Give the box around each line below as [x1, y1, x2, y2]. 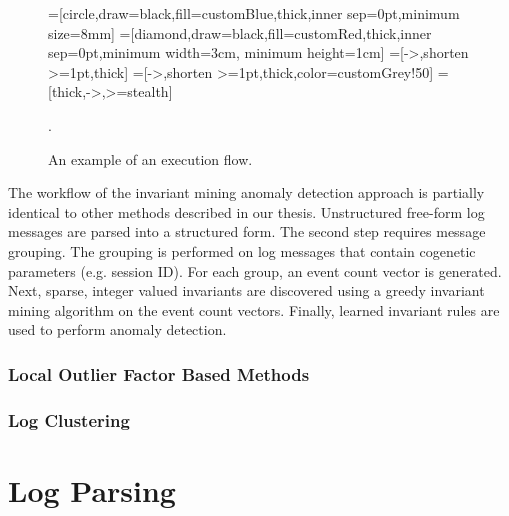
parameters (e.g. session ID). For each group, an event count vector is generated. [8, 260, 502, 281]
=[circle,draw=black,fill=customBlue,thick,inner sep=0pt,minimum [48, 3, 460, 23]
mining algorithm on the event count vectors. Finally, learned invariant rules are [8, 299, 500, 320]
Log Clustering [8, 407, 130, 432]
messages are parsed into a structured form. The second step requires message [8, 221, 486, 242]
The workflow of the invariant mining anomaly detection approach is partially [8, 182, 485, 203]
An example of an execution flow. [48, 148, 253, 169]
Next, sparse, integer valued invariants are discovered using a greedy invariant [8, 280, 485, 301]
